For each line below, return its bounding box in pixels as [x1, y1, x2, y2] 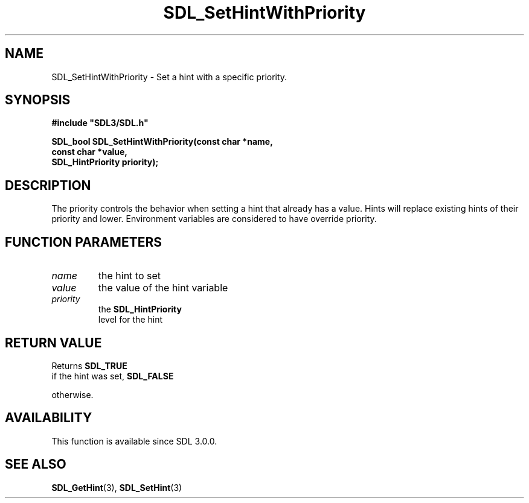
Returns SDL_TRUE [51, 360, 127, 371]
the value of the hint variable [98, 282, 228, 294]
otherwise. [51, 389, 94, 400]
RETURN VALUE [5, 335, 102, 350]
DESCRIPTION [5, 177, 91, 193]
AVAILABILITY [5, 410, 92, 426]
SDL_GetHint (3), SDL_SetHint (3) [51, 482, 182, 493]
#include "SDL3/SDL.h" [51, 118, 149, 128]
